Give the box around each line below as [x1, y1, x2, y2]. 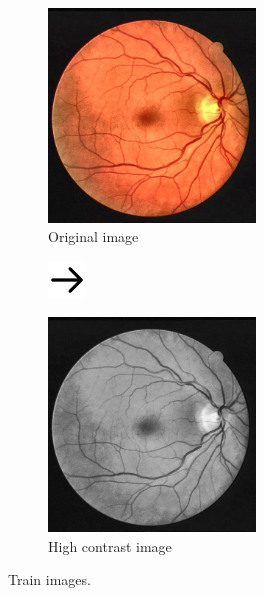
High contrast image [48, 535, 172, 556]
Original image [48, 226, 139, 247]
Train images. [8, 569, 91, 590]
